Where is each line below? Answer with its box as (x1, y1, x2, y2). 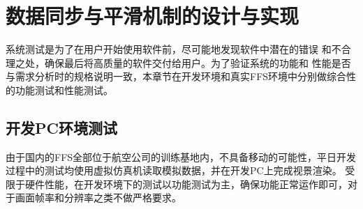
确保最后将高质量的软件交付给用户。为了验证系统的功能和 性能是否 (44, 55, 351, 70)
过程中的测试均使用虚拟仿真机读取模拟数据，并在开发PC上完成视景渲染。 (6, 163, 342, 178)
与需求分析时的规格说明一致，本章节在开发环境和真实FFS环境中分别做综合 (6, 69, 347, 84)
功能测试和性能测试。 (15, 82, 113, 97)
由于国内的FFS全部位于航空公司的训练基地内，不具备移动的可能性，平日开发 (6, 149, 357, 164)
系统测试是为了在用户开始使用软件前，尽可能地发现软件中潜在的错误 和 (6, 42, 332, 56)
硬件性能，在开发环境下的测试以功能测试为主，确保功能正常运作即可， (24, 176, 348, 191)
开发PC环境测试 (6, 116, 117, 138)
